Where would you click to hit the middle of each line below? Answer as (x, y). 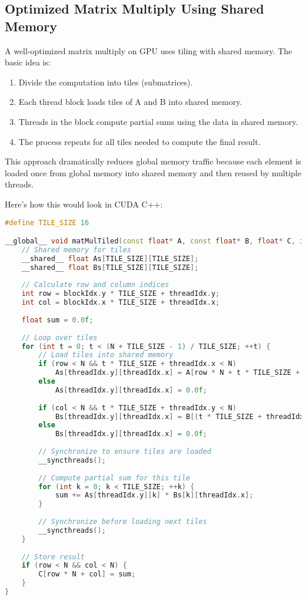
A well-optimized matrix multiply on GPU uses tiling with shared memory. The (149, 50)
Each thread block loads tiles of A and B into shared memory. (130, 102)
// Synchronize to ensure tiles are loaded (125, 452)
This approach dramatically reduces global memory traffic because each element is (153, 161)
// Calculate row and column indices (95, 285)
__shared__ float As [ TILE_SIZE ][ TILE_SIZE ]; (110, 258)
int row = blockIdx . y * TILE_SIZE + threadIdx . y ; (121, 294)
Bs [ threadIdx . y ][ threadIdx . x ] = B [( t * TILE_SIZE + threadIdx (179, 416)
